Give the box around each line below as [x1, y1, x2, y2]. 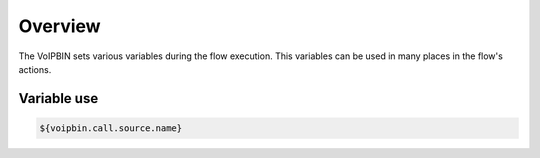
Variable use [18, 90, 99, 107]
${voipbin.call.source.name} [39, 122, 183, 134]
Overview [18, 15, 101, 37]
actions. [18, 63, 52, 75]
